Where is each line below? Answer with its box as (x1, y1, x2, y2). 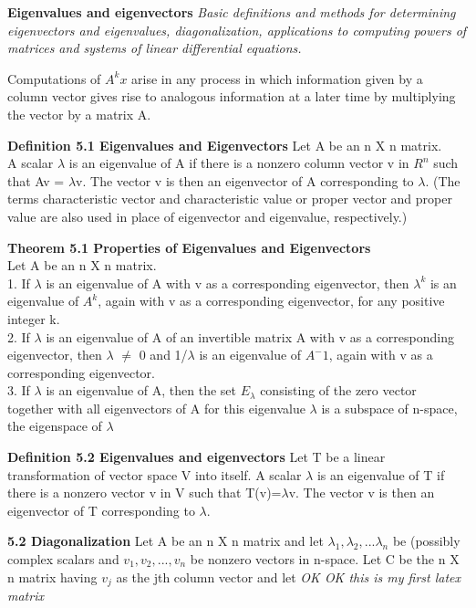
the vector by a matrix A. (7, 104, 151, 123)
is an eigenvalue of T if (316, 465, 445, 484)
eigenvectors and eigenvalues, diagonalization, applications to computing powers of (7, 20, 467, 39)
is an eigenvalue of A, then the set (46, 381, 236, 400)
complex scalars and (7, 550, 119, 569)
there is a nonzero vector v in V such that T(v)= (7, 483, 282, 502)
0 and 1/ (139, 345, 188, 364)
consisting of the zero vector (260, 381, 417, 400)
